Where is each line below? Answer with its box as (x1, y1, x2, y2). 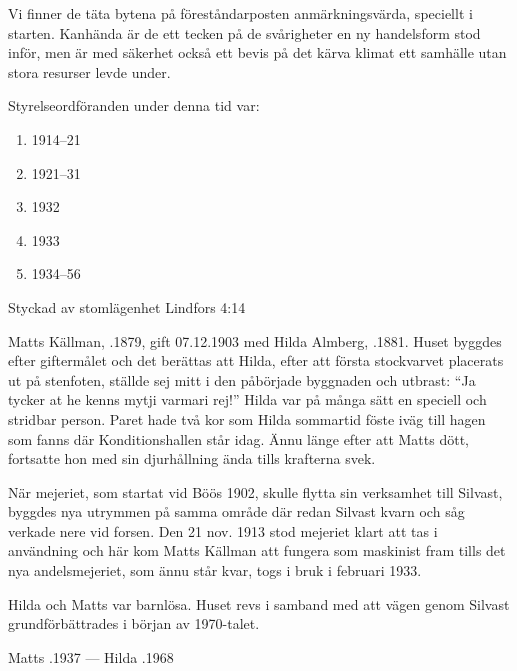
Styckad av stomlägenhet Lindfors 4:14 (8, 296, 246, 317)
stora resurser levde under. (8, 61, 171, 82)
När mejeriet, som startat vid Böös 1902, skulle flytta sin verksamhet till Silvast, (8, 481, 503, 502)
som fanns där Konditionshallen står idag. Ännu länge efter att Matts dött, (8, 428, 469, 449)
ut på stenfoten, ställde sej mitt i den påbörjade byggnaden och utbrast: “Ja (8, 369, 476, 390)
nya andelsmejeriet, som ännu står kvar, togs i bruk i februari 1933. (8, 560, 422, 581)
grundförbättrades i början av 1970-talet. (8, 613, 260, 634)
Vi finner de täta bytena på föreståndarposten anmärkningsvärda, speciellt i (8, 3, 473, 23)
